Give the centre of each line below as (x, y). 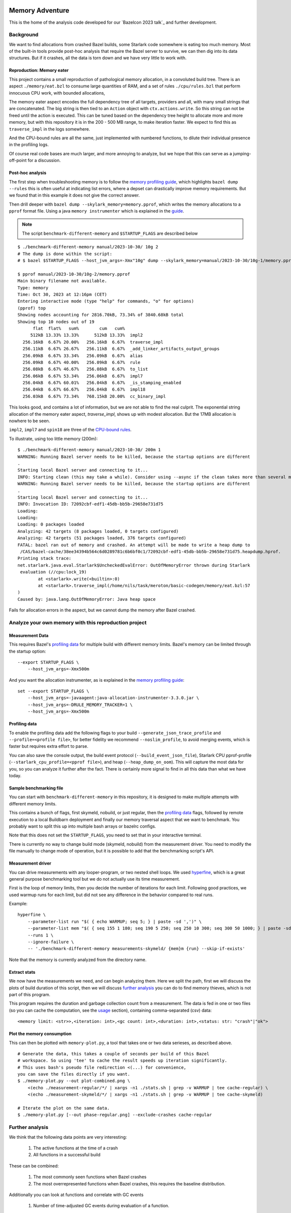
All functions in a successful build (67, 1155)
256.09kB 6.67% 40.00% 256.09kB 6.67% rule (81, 362)
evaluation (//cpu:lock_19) (53, 572)
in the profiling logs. (29, 145)
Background (24, 35)
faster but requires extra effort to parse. (48, 746)
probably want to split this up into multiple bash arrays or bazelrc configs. (82, 826)
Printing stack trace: (45, 558)
